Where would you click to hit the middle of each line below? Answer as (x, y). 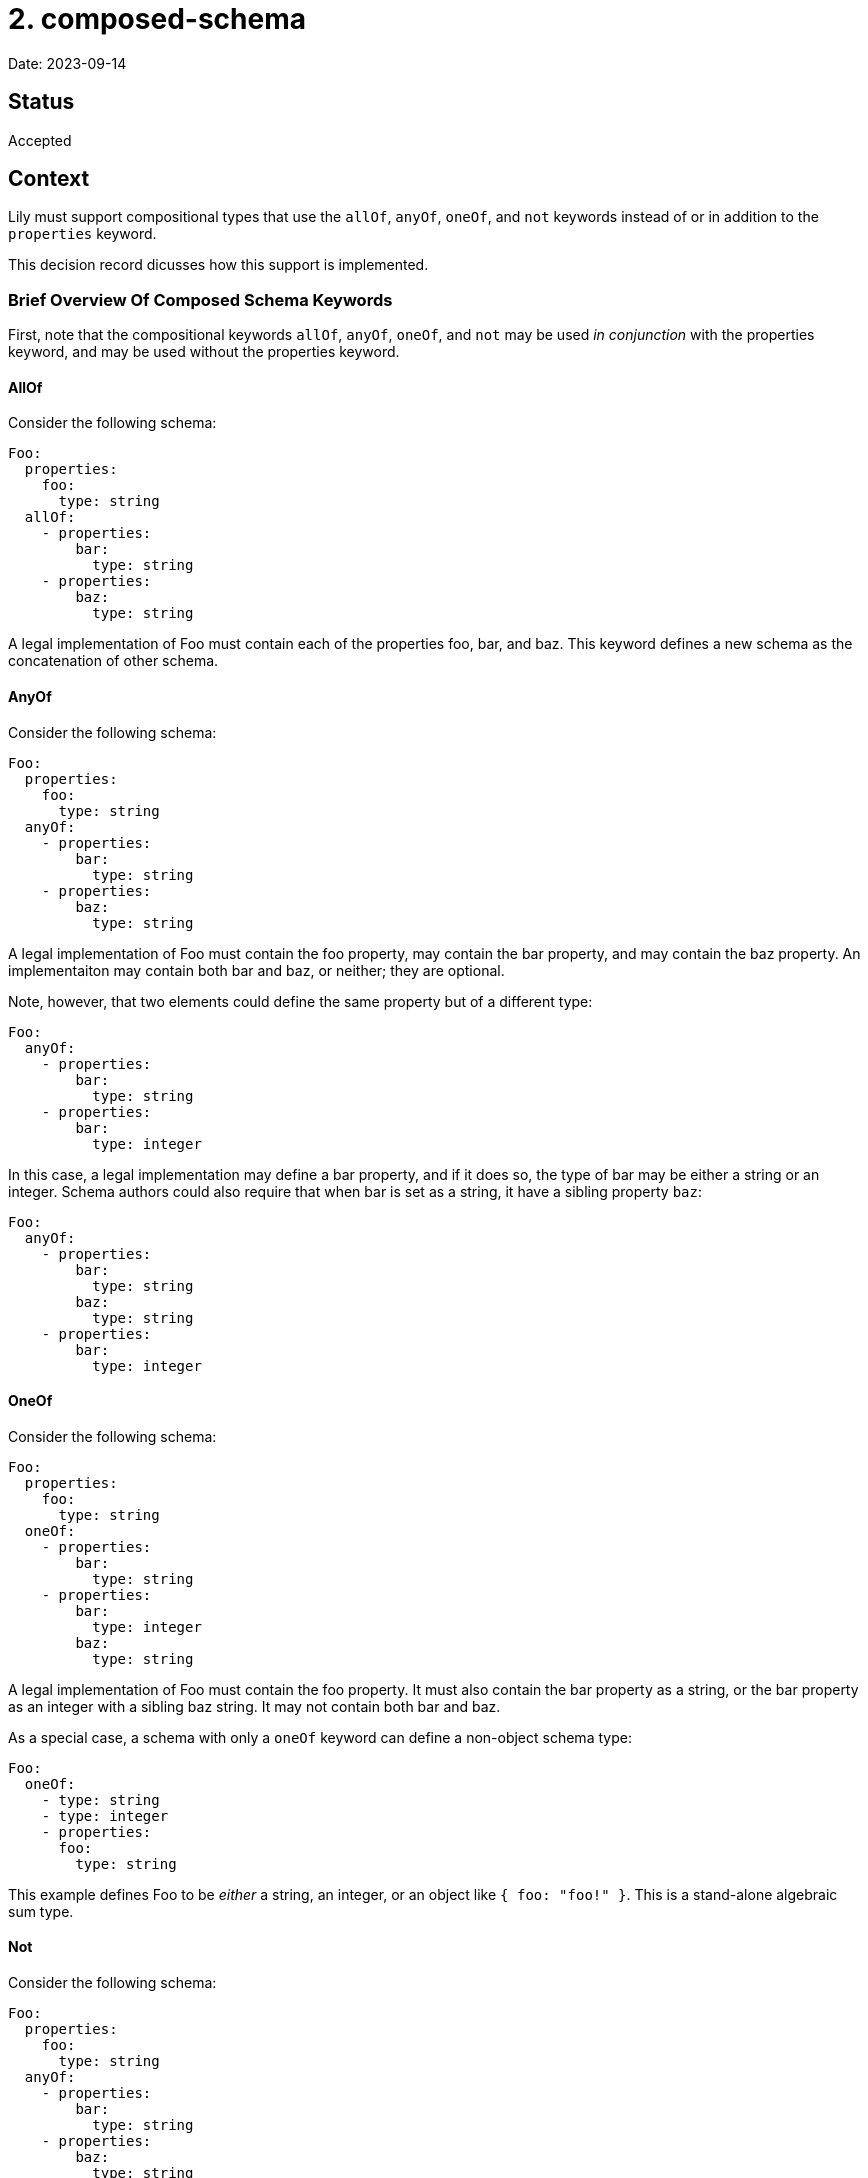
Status (41, 102)
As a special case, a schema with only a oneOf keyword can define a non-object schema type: (320, 1737)
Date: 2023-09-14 (67, 63)
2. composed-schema (157, 19)
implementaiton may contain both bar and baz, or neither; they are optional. (256, 970)
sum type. (41, 1911)
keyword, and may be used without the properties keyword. (204, 352)
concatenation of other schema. (113, 661)
